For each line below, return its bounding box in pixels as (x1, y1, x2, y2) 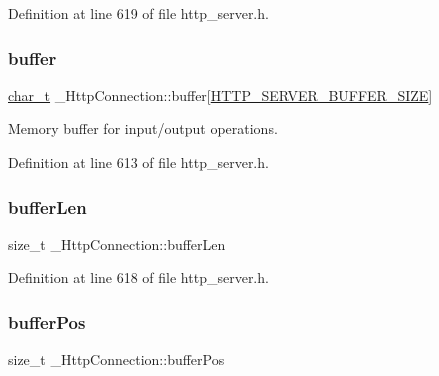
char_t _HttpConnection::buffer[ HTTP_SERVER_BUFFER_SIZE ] (8, 84, 433, 105)
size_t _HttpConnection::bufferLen (8, 233, 226, 254)
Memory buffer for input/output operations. (8, 118, 278, 139)
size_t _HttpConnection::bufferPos (8, 349, 225, 370)
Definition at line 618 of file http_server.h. (8, 267, 269, 288)
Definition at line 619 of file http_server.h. (8, 3, 269, 23)
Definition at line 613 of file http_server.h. (8, 152, 269, 172)
